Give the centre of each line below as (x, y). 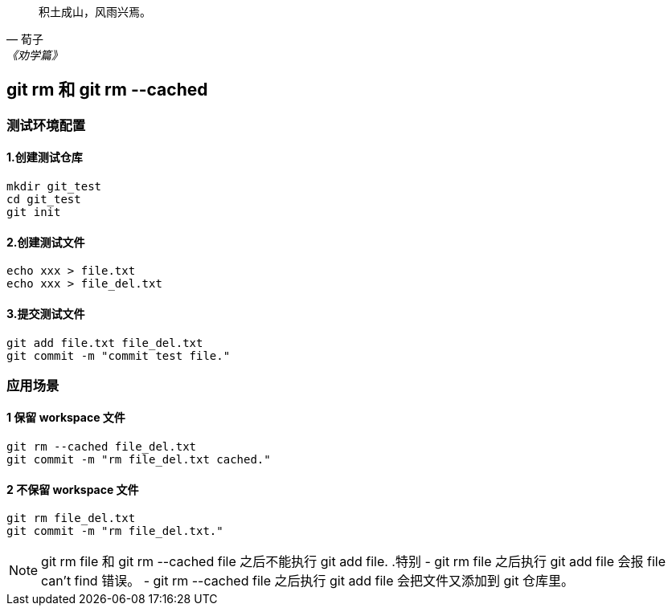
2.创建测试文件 (46, 242)
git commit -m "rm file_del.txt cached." (139, 460)
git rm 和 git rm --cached (107, 90)
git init (34, 212)
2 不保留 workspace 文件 (73, 489)
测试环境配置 (46, 125)
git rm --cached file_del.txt (102, 447)
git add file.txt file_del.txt (105, 343)
